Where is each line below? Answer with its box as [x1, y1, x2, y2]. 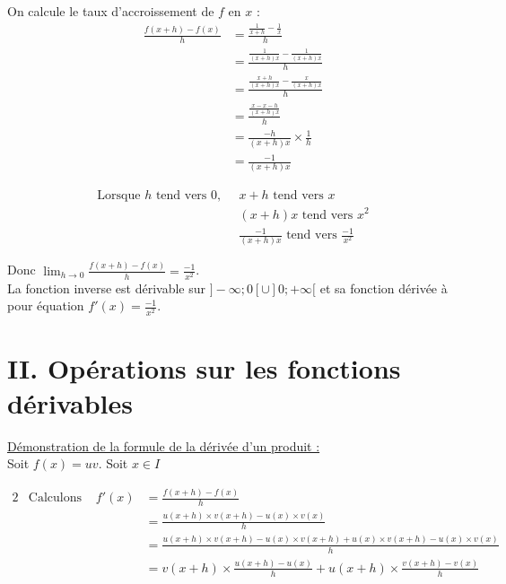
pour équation [7, 296, 84, 315]
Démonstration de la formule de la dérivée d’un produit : [7, 436, 320, 455]
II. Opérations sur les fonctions [7, 349, 401, 386]
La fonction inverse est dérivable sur [7, 278, 206, 297]
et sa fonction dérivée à [319, 278, 448, 297]
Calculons [28, 492, 82, 505]
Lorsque [97, 189, 141, 203]
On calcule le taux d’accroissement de [7, 2, 214, 20]
